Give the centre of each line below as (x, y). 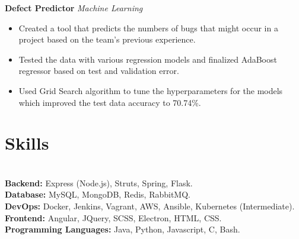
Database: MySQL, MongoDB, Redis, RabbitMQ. (98, 194)
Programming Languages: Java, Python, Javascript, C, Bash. (123, 229)
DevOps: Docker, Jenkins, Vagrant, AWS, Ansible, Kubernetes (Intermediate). (150, 206)
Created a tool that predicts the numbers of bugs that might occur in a (148, 28)
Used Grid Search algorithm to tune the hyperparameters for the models (151, 90)
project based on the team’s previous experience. (107, 39)
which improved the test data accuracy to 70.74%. (110, 102)
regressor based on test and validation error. (99, 71)
